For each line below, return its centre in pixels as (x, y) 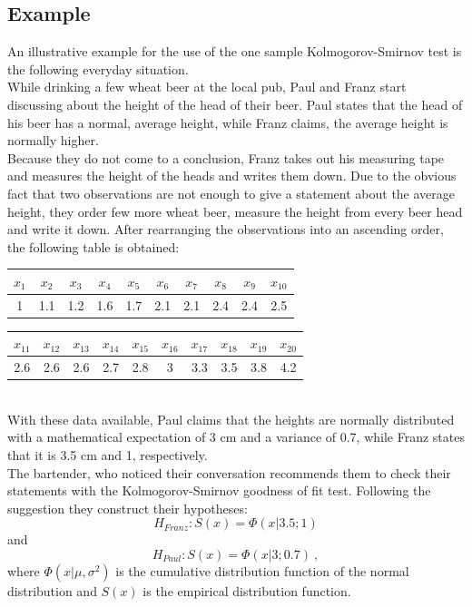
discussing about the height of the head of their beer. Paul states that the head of (235, 104)
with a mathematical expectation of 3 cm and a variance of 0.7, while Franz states (236, 437)
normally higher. (53, 140)
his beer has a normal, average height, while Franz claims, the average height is (228, 122)
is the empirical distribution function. (247, 590)
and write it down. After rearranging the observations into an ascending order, (226, 229)
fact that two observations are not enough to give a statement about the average (231, 193)
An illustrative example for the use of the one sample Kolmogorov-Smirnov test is (235, 51)
